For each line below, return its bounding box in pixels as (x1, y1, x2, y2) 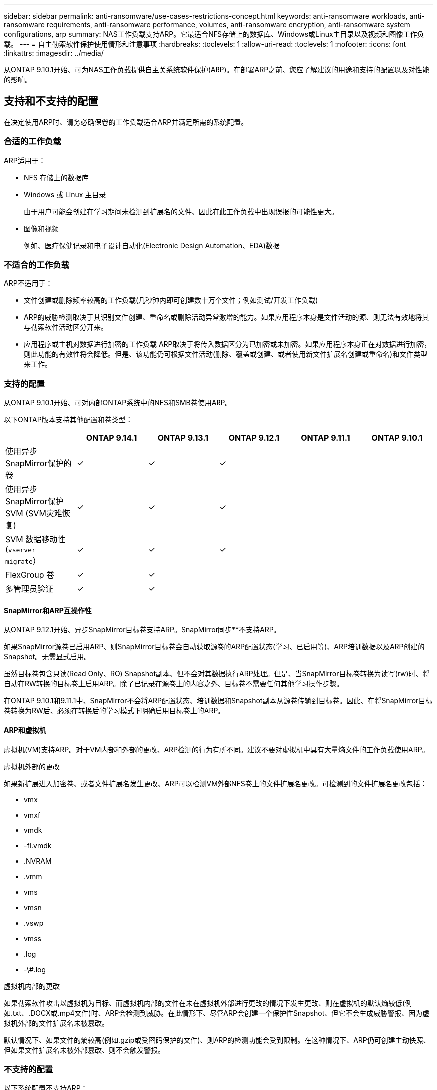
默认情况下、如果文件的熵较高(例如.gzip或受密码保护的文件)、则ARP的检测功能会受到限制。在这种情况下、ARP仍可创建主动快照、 (4, 1035, 430, 1044)
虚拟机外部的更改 (4, 762, 60, 771)
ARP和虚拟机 (4, 725, 46, 734)
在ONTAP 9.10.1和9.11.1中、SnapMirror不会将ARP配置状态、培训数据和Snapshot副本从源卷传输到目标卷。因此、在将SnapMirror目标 (4, 696, 433, 705)
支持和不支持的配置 (4, 95, 98, 108)
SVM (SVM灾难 (5, 508, 62, 519)
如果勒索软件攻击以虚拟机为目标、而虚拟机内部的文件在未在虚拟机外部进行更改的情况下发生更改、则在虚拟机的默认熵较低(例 (4, 998, 412, 1007)
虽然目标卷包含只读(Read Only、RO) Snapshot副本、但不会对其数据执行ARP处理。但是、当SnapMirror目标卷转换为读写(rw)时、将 (4, 669, 430, 678)
